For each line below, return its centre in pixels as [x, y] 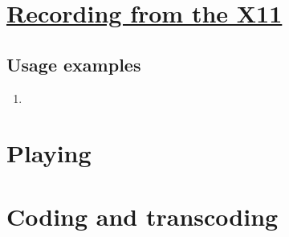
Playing [49, 153]
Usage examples [74, 64]
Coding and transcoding [142, 216]
